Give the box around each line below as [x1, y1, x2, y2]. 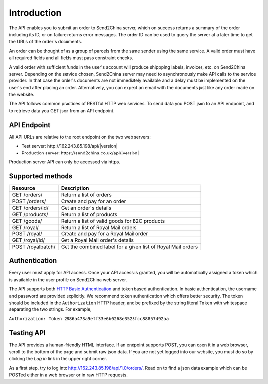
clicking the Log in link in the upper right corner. [9, 356, 108, 362]
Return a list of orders [61, 191, 112, 198]
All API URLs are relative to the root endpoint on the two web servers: [9, 134, 151, 140]
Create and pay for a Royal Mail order [61, 230, 148, 237]
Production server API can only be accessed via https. [9, 159, 120, 165]
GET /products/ [12, 211, 48, 218]
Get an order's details [61, 204, 112, 211]
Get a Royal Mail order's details [61, 236, 134, 243]
